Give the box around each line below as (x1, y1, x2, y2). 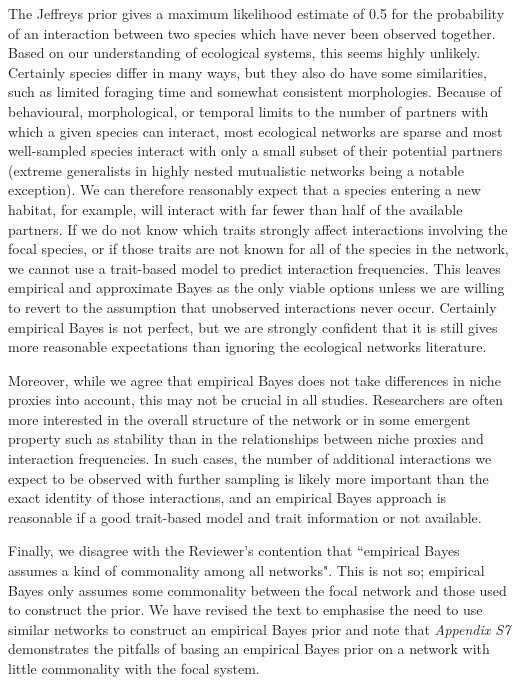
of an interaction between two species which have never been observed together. (8, 22, 496, 43)
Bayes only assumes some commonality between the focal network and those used (8, 579, 507, 600)
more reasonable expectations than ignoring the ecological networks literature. (8, 336, 487, 357)
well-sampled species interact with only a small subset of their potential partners (8, 140, 503, 161)
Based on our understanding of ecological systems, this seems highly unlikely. (8, 42, 481, 63)
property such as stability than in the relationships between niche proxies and (8, 428, 484, 449)
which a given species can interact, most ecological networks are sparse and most (8, 120, 503, 141)
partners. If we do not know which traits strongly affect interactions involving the (8, 218, 508, 239)
